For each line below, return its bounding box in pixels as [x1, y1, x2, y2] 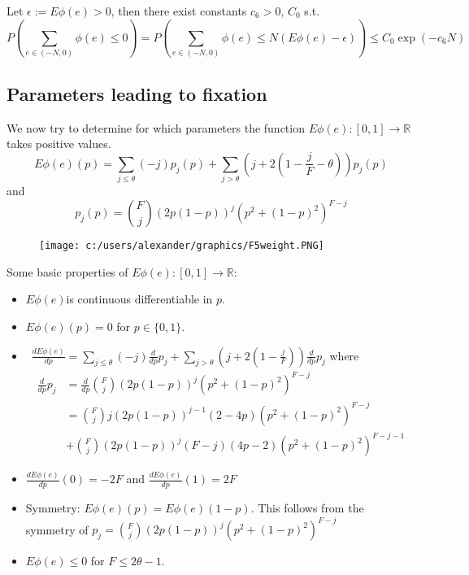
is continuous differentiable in [66, 290, 213, 307]
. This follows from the [250, 499, 364, 516]
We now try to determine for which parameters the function [7, 119, 305, 136]
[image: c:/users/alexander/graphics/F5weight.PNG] [39, 240, 324, 252]
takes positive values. [7, 135, 111, 152]
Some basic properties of [7, 263, 128, 280]
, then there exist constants [111, 2, 247, 19]
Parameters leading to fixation [7, 81, 267, 106]
